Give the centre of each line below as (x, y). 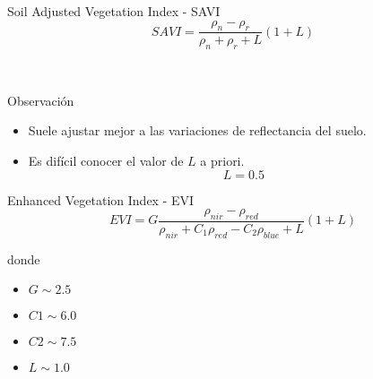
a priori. (222, 160)
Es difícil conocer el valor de (106, 160)
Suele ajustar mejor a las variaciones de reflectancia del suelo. (197, 130)
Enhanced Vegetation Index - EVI (101, 199)
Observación (41, 100)
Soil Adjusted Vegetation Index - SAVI (114, 11)
